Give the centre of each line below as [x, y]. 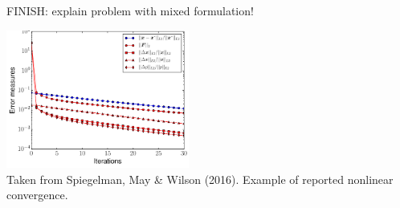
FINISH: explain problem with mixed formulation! [130, 10]
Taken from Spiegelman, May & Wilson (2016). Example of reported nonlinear [200, 179]
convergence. [37, 195]
